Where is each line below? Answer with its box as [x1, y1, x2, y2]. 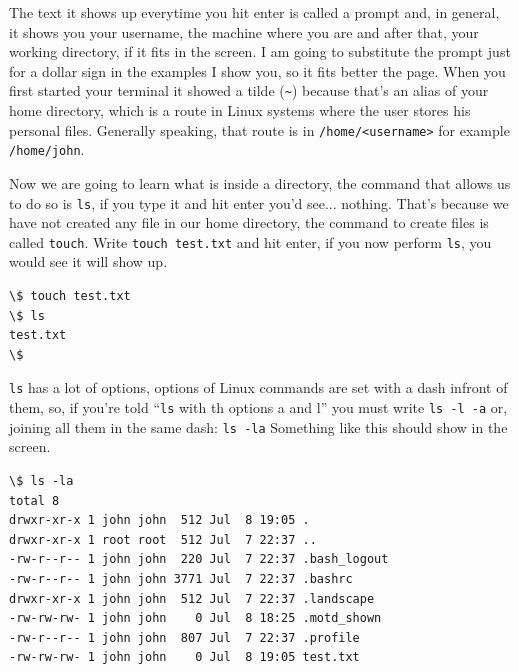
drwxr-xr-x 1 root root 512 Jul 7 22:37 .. [9, 532, 317, 547]
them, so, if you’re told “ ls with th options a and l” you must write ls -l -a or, [9, 397, 508, 418]
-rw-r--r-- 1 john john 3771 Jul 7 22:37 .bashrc [9, 571, 353, 586]
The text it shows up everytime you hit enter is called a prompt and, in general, [9, 2, 500, 22]
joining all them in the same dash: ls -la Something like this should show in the [9, 416, 508, 437]
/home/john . [9, 139, 85, 160]
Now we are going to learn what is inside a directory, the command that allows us [9, 172, 511, 193]
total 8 [9, 493, 60, 508]
